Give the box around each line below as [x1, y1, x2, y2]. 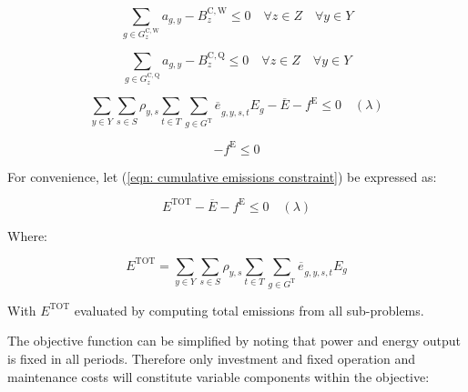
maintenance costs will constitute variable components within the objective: [7, 367, 430, 386]
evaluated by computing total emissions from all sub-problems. [74, 300, 424, 319]
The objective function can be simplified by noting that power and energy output [7, 331, 461, 350]
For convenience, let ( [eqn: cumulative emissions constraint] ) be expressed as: [7, 166, 437, 186]
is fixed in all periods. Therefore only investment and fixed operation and [7, 348, 416, 367]
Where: [7, 226, 47, 245]
